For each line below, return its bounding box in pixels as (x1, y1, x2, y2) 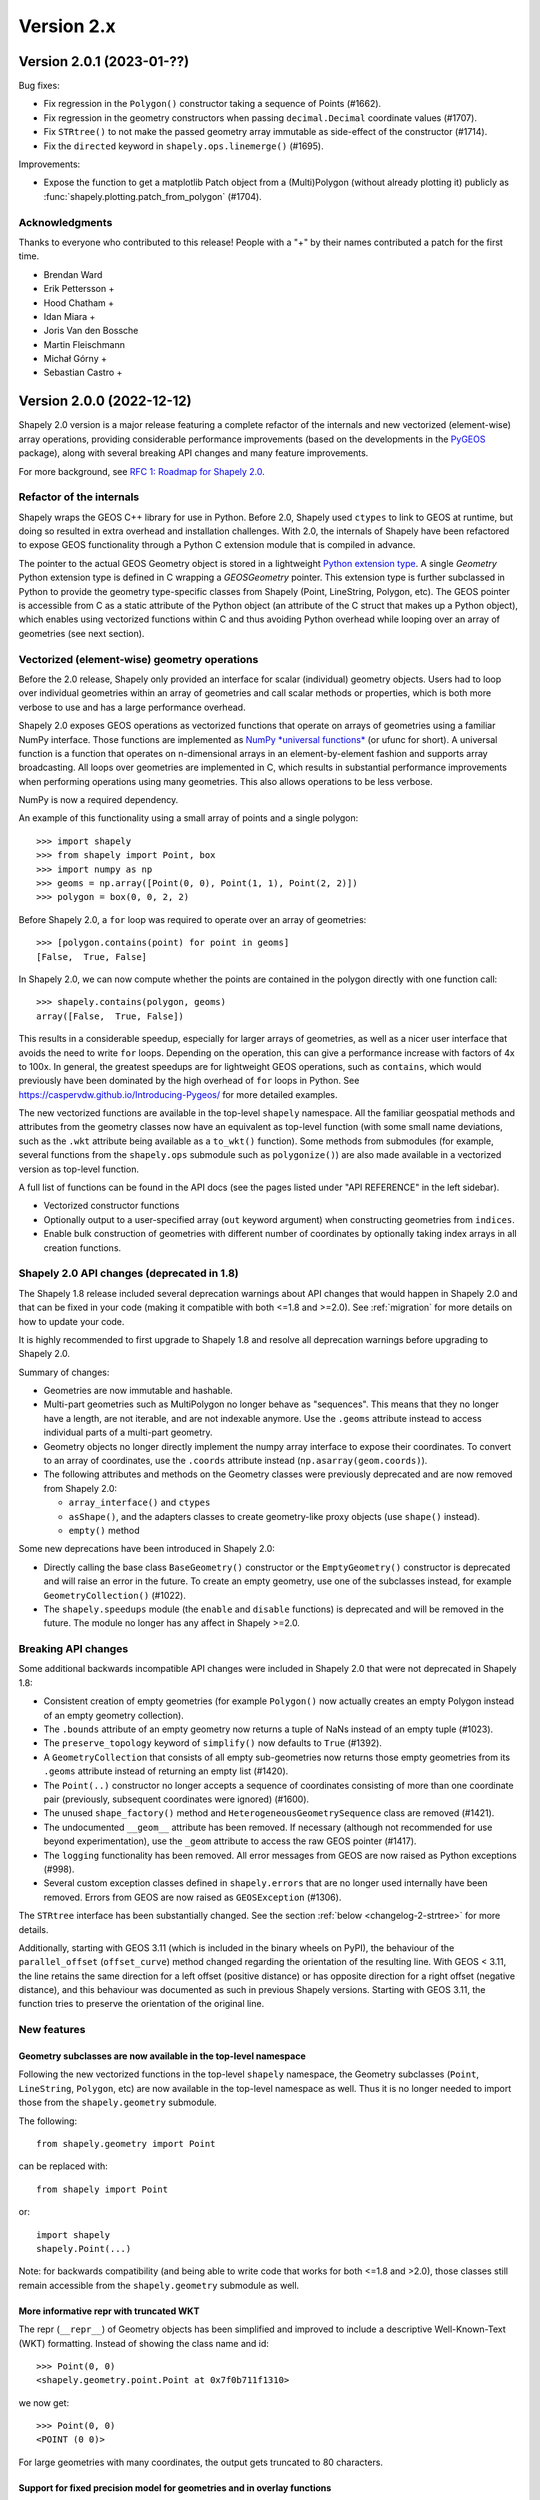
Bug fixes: (18, 80, 60, 92)
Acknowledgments (18, 215, 113, 229)
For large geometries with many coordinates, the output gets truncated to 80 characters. (18, 2456, 384, 2468)
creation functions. (43, 1241, 122, 1254)
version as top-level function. (18, 1163, 140, 1175)
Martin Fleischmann (43, 338, 125, 350)
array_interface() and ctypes (68, 1496, 211, 1509)
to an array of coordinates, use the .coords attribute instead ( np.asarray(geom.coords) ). (43, 1455, 428, 1467)
